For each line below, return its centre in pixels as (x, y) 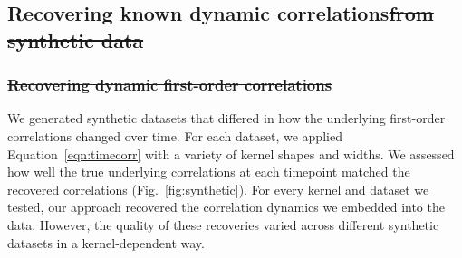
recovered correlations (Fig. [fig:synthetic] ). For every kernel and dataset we (218, 189)
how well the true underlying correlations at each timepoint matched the (209, 172)
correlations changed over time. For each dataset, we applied (175, 135)
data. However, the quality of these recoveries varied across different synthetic (223, 224)
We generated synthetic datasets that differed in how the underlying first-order (226, 118)
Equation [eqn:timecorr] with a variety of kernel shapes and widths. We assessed (231, 153)
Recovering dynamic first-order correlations (170, 85)
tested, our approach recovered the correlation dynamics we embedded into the (226, 207)
